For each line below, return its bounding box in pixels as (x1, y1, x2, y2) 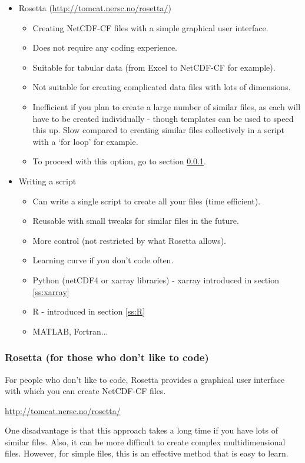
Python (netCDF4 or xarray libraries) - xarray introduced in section (32, 273, 279, 286)
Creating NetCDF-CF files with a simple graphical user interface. (32, 21, 268, 34)
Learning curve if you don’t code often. (32, 254, 174, 266)
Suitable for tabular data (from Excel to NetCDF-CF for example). (32, 61, 276, 73)
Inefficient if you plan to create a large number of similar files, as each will (32, 100, 301, 113)
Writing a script (18, 174, 77, 187)
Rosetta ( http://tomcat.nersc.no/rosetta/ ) (18, 2, 171, 14)
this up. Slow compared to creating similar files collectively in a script (32, 124, 285, 136)
